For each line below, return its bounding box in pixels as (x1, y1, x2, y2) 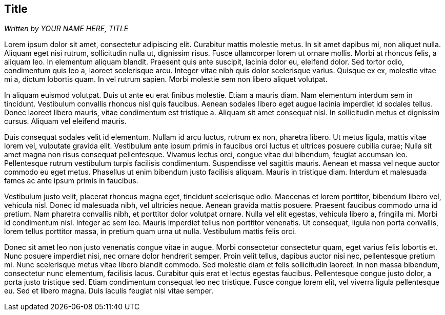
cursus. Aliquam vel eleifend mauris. (4, 117, 127, 126)
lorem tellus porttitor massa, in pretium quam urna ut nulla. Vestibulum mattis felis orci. (4, 227, 296, 236)
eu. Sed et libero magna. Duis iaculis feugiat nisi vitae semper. (4, 286, 213, 296)
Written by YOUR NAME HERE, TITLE (4, 24, 129, 33)
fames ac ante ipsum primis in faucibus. (4, 176, 138, 185)
